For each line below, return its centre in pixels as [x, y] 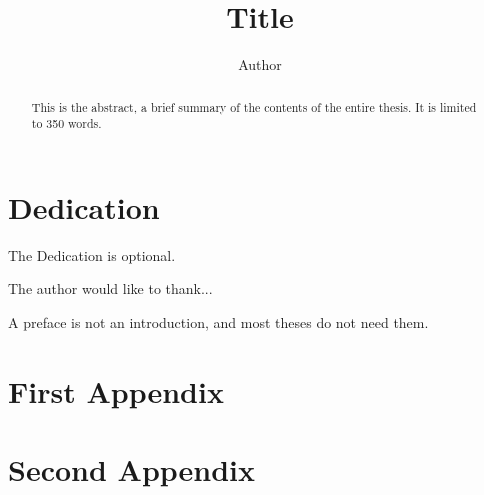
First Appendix [116, 390]
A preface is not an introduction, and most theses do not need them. [218, 321]
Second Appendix [132, 469]
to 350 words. [66, 123]
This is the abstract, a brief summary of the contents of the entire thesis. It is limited [254, 106]
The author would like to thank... [110, 288]
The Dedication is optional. [92, 254]
